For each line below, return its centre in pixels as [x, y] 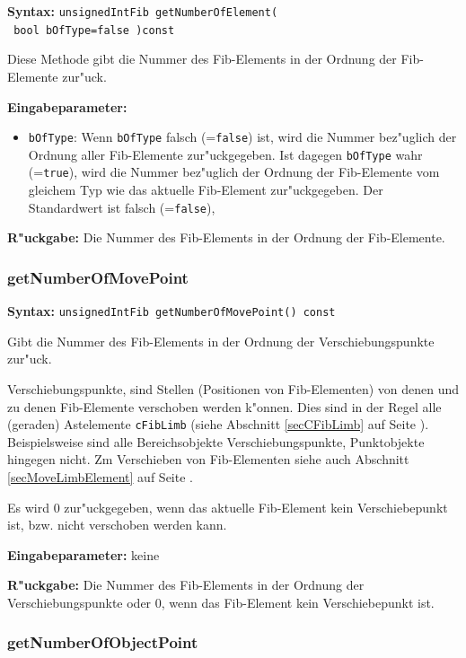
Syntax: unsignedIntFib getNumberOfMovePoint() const [171, 311]
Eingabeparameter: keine [84, 554]
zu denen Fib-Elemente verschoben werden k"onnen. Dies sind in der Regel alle [224, 406]
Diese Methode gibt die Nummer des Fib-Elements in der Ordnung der [202, 59]
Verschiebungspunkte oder [79, 602]
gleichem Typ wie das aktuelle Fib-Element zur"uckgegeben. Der [206, 190]
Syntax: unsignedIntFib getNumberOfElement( [143, 11]
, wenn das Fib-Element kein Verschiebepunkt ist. [298, 602]
